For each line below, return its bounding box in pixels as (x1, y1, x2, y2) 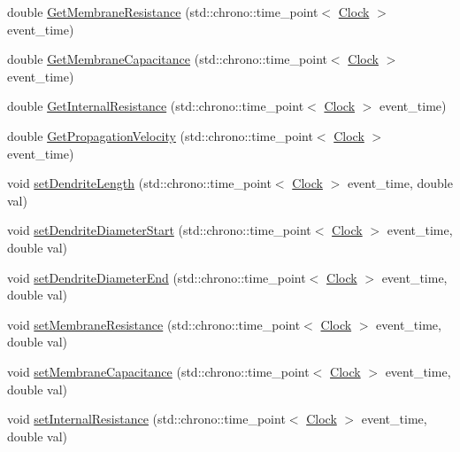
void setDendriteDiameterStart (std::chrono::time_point (7, 221, 311, 239)
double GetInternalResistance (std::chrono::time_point (7, 97, 304, 115)
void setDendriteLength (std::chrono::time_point (7, 174, 272, 192)
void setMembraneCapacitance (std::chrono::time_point (7, 362, 310, 380)
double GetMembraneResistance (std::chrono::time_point (7, 3, 318, 20)
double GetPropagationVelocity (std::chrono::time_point (7, 126, 313, 144)
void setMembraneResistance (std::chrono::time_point (7, 315, 301, 333)
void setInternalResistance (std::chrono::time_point (7, 409, 286, 428)
